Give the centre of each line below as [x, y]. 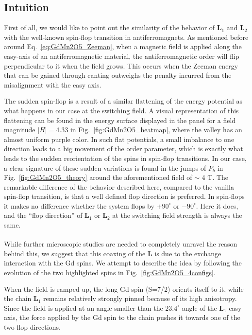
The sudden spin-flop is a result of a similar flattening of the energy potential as [123, 101]
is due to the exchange [188, 253]
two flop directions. [32, 327]
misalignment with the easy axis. [53, 84]
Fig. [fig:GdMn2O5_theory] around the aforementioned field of [98, 177]
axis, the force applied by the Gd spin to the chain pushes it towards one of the [122, 317]
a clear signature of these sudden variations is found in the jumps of [105, 167]
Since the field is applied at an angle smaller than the [84, 308]
